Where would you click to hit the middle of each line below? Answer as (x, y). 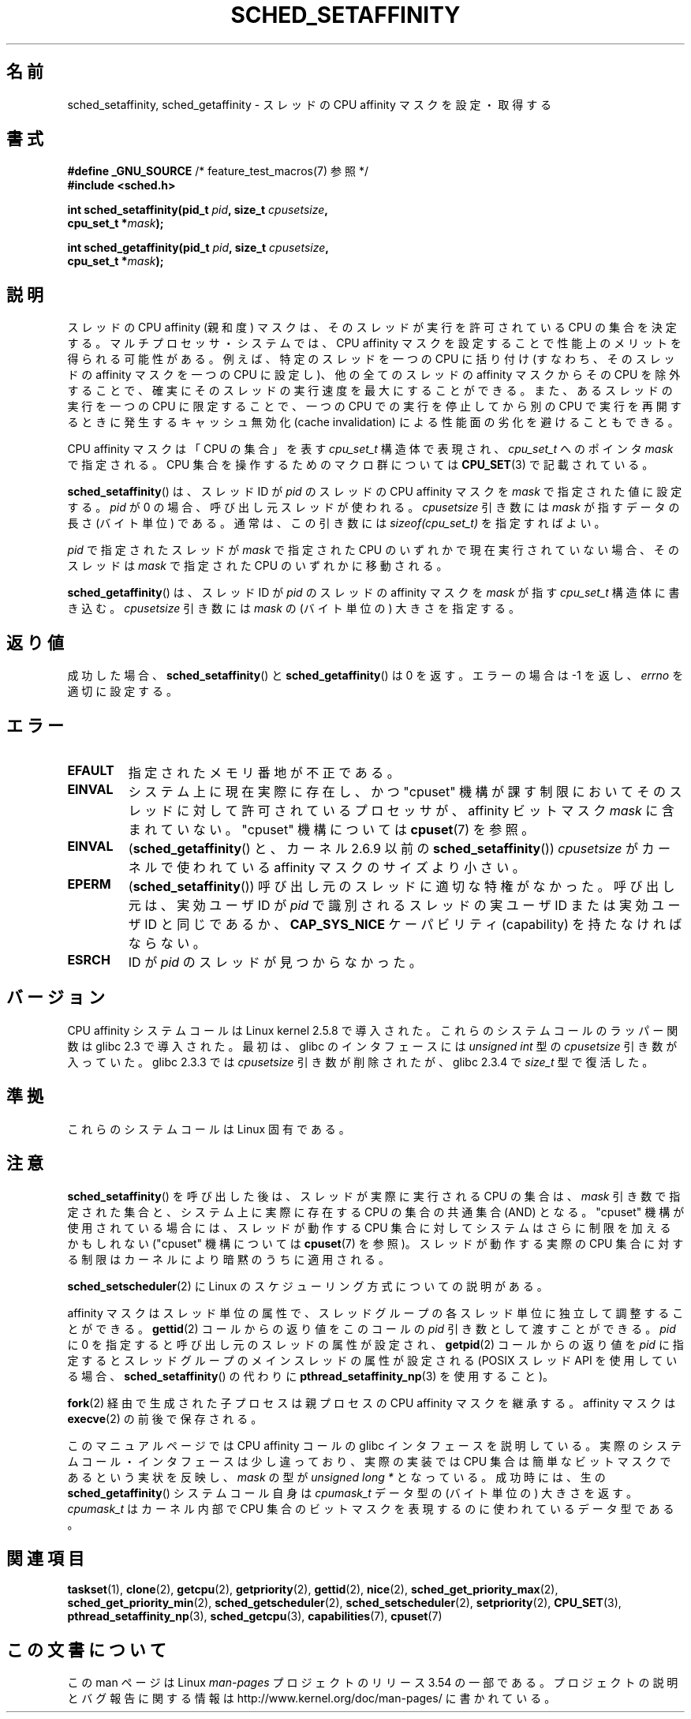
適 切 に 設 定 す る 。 (122, 691)
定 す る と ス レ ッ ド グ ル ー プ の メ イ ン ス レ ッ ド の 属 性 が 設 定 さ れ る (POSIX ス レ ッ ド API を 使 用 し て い (372, 1360)
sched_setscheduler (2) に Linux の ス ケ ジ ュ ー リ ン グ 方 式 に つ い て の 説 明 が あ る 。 (308, 1286)
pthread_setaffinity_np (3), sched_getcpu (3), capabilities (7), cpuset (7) (255, 1616)
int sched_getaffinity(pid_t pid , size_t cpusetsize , (198, 248)
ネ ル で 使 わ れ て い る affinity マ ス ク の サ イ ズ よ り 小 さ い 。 (327, 867)
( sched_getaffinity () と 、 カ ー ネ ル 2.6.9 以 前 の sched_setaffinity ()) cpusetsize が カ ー (400, 848)
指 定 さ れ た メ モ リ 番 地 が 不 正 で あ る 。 (264, 772)
